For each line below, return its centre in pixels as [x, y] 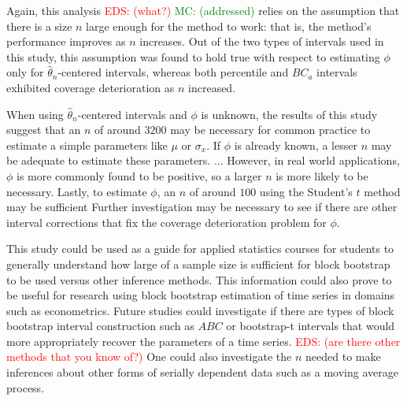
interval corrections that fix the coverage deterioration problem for [166, 222]
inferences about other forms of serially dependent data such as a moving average [202, 372]
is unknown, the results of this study [289, 114]
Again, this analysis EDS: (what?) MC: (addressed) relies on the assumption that [203, 10]
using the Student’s [306, 191]
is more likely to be [322, 175]
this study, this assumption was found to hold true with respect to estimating [193, 56]
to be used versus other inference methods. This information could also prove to [199, 279]
